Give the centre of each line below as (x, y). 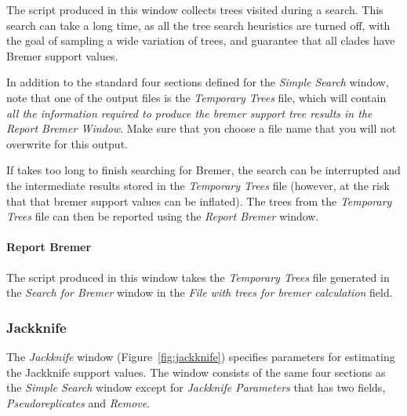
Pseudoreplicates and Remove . (78, 402)
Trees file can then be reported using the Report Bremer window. (163, 216)
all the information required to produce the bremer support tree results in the (189, 113)
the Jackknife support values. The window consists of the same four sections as (196, 372)
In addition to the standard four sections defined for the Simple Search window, (198, 82)
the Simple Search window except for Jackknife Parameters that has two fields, (196, 387)
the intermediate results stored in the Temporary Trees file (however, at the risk (198, 185)
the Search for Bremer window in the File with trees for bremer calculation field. (200, 292)
